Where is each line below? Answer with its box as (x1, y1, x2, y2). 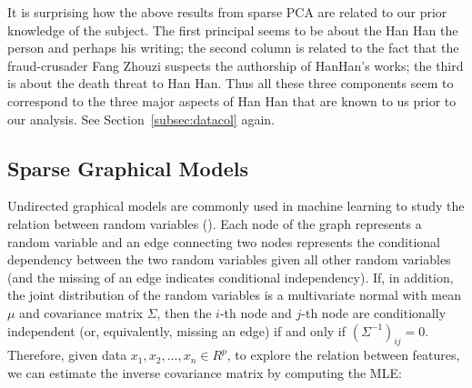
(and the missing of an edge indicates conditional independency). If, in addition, (7, 267, 454, 286)
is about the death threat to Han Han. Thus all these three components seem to (7, 74, 454, 93)
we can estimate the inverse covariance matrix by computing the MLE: (7, 363, 402, 382)
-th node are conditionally (301, 303, 447, 322)
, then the (156, 303, 212, 322)
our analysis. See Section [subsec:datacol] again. (7, 109, 275, 128)
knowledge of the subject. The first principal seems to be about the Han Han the (7, 20, 458, 39)
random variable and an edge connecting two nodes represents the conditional (7, 232, 440, 251)
